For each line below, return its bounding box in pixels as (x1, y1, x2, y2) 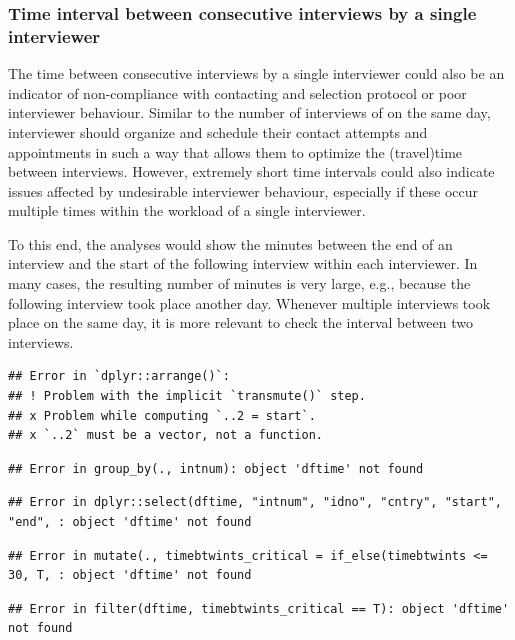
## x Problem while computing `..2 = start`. (8, 408, 316, 423)
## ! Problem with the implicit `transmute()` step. (8, 389, 366, 404)
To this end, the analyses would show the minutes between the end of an (8, 233, 453, 254)
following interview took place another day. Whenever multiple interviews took (8, 292, 491, 313)
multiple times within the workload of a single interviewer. (8, 200, 366, 221)
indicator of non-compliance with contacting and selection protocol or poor (8, 82, 467, 103)
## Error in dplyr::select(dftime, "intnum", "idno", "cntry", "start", (8, 495, 502, 510)
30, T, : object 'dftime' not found (8, 568, 252, 583)
